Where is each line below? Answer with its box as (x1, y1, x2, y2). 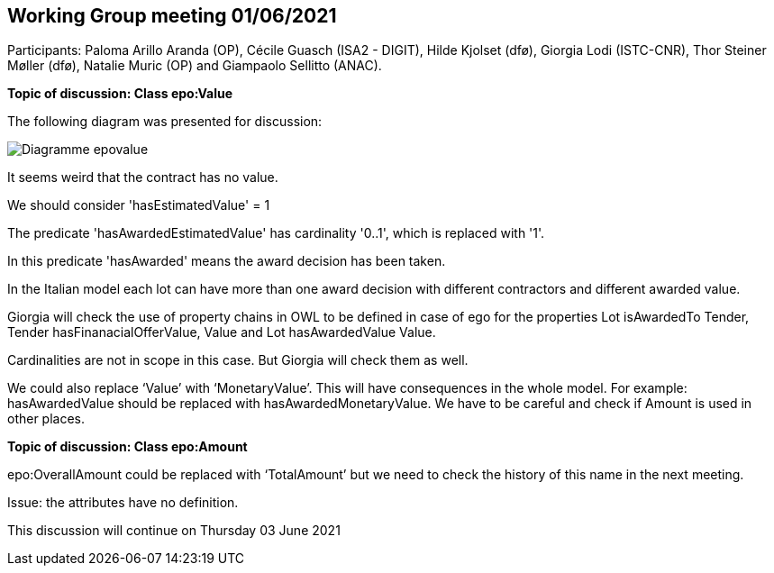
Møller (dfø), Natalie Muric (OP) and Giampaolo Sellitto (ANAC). (7, 58, 382, 74)
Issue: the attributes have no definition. (7, 495, 239, 511)
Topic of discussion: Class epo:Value (7, 86, 233, 102)
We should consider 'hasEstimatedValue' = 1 (7, 197, 270, 214)
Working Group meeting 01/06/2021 (7, 5, 337, 27)
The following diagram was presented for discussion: (7, 114, 323, 130)
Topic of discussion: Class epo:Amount (7, 439, 248, 455)
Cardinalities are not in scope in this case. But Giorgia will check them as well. (7, 352, 469, 368)
